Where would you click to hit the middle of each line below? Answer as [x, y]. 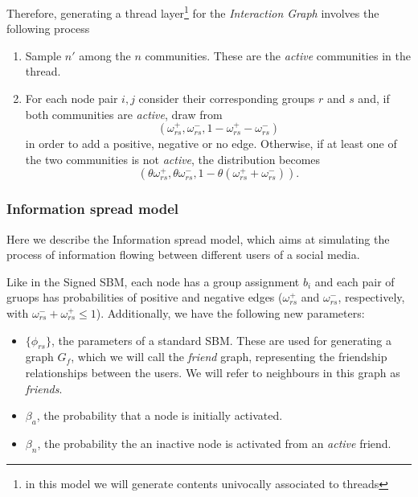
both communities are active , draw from [124, 114]
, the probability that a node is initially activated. [160, 415]
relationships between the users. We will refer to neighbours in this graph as [213, 372]
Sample [43, 55]
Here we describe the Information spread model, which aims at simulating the [198, 238]
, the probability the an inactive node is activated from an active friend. [214, 443]
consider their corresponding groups [227, 99]
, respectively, [371, 297]
